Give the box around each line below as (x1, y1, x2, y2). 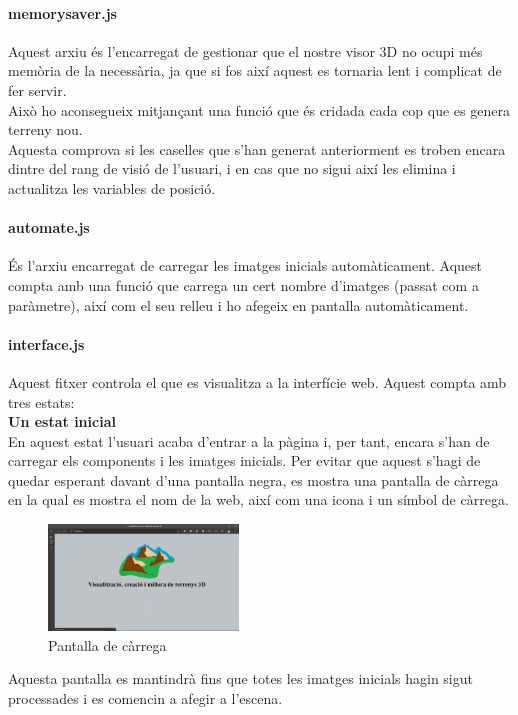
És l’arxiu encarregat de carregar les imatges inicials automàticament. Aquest (8, 255, 483, 276)
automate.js (8, 217, 90, 238)
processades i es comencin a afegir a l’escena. (8, 687, 283, 708)
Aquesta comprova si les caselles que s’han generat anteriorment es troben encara (8, 138, 506, 159)
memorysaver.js (8, 2, 117, 23)
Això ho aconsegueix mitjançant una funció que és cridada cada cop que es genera (8, 99, 510, 120)
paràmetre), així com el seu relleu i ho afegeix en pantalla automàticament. (8, 294, 469, 315)
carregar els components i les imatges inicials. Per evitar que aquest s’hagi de (8, 450, 481, 471)
